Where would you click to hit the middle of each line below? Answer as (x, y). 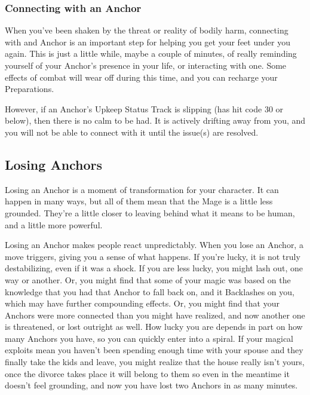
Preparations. (30, 89)
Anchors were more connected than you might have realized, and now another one (155, 315)
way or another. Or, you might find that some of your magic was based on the (148, 279)
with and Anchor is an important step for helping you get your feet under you (148, 42)
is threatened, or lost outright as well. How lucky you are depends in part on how (154, 327)
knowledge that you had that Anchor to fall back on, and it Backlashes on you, (150, 291)
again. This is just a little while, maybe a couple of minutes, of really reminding (151, 53)
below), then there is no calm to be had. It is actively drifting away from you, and (155, 120)
